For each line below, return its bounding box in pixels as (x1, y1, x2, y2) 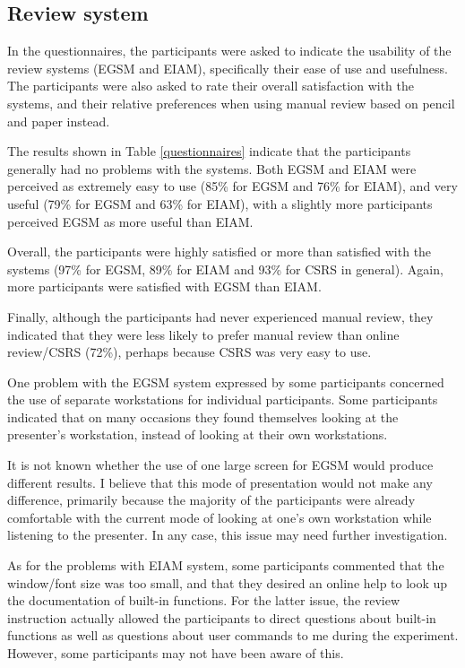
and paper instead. (7, 111, 110, 130)
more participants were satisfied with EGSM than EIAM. (7, 277, 322, 296)
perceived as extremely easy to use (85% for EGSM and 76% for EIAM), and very (7, 177, 458, 195)
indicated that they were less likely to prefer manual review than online (7, 325, 400, 343)
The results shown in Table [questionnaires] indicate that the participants (7, 142, 411, 160)
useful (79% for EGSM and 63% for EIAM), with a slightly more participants (7, 194, 433, 213)
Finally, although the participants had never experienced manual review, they (7, 307, 434, 325)
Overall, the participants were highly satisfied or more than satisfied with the (7, 242, 432, 261)
